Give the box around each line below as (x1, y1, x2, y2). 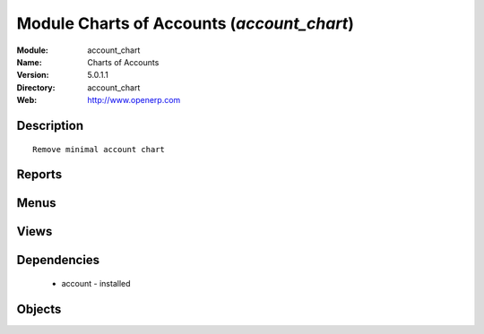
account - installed (61, 278, 131, 288)
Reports (16, 167, 63, 183)
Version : (16, 70, 49, 81)
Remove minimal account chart (32, 144, 166, 154)
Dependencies (16, 253, 100, 268)
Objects (16, 301, 62, 317)
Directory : (16, 81, 56, 93)
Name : (16, 56, 42, 67)
